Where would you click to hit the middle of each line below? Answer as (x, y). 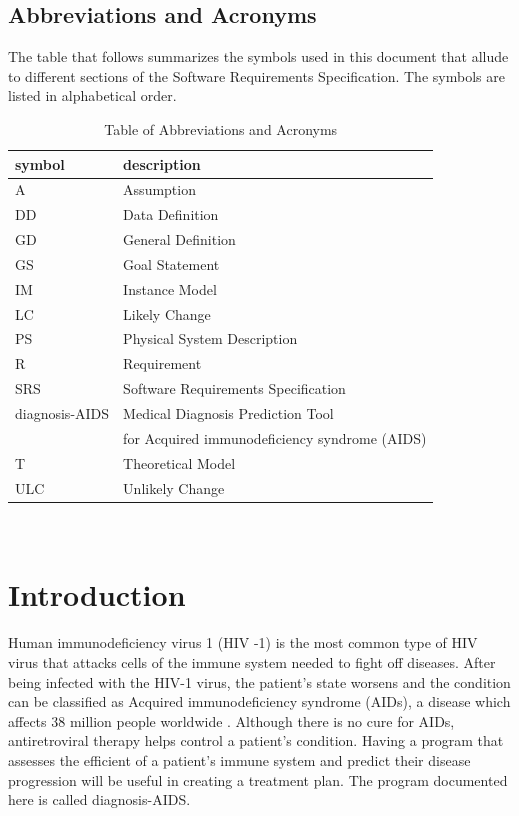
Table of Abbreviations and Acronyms (221, 128)
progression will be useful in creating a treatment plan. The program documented (258, 779)
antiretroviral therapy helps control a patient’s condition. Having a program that (256, 740)
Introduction (97, 594)
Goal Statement (171, 263)
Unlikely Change (174, 487)
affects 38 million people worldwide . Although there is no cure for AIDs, (231, 720)
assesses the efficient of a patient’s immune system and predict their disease (239, 759)
